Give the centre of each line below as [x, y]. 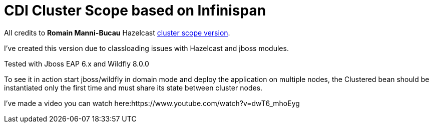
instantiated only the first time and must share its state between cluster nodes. [133, 87]
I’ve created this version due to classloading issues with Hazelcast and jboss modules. [146, 48]
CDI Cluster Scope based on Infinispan [135, 10]
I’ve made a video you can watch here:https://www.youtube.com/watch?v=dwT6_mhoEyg [152, 103]
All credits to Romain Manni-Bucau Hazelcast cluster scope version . [117, 32]
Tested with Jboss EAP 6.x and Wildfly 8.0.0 [77, 63]
